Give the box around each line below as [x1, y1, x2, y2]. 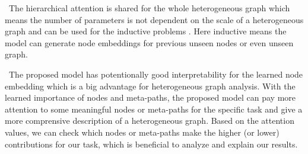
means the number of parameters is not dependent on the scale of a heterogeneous [5, 13, 304, 25]
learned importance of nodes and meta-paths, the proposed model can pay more [5, 91, 296, 104]
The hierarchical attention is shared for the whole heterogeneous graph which [8, 2, 290, 14]
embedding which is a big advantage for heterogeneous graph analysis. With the [5, 79, 296, 92]
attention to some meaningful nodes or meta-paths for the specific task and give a [5, 102, 303, 115]
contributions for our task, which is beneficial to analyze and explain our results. [5, 137, 298, 150]
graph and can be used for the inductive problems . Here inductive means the [5, 25, 287, 37]
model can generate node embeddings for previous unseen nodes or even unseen [5, 36, 294, 49]
